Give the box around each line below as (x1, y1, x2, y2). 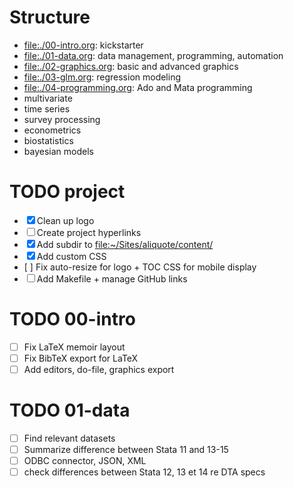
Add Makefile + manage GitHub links (36, 272, 188, 285)
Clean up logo (36, 214, 95, 226)
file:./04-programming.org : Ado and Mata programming (23, 81, 253, 93)
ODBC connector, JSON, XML (23, 455, 147, 467)
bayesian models (23, 145, 94, 157)
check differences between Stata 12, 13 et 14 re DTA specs (23, 466, 266, 478)
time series (23, 102, 71, 115)
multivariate (23, 92, 73, 104)
